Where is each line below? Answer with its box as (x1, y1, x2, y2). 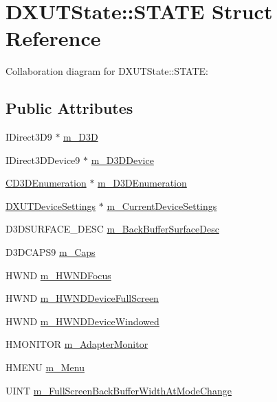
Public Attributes (5, 97, 133, 119)
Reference (5, 24, 101, 52)
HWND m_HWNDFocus (5, 268, 111, 282)
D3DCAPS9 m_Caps (5, 245, 96, 259)
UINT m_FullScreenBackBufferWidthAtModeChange (5, 383, 232, 397)
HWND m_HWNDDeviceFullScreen (5, 291, 159, 305)
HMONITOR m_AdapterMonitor (5, 337, 148, 351)
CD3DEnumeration (5, 176, 87, 190)
